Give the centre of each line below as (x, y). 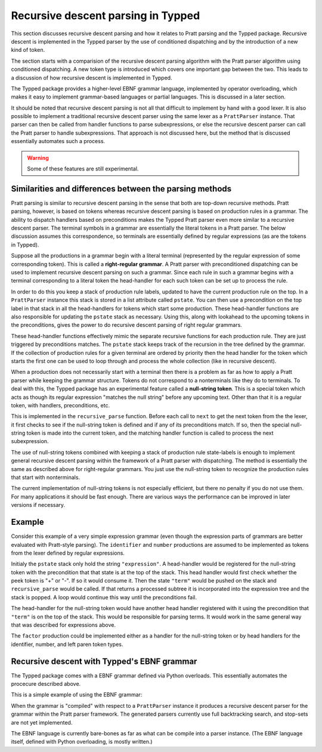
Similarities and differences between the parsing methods (121, 189)
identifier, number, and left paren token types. (67, 644)
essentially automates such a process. (58, 141)
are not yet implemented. (42, 722)
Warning (38, 157)
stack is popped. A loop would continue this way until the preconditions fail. (104, 597)
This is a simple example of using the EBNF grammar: (77, 695)
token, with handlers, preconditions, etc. (61, 405)
